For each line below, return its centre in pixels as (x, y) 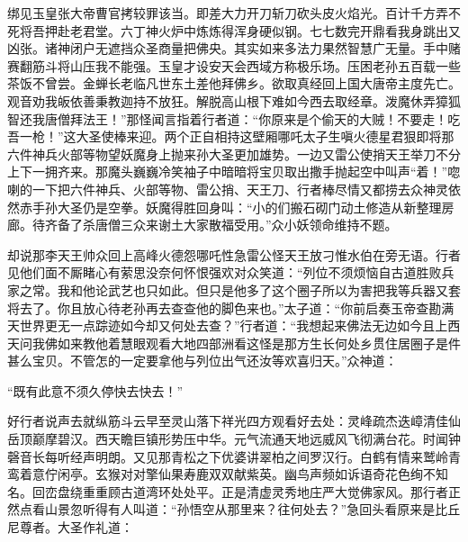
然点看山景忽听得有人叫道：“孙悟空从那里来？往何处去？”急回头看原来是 (221, 509)
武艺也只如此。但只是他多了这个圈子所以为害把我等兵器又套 (284, 289)
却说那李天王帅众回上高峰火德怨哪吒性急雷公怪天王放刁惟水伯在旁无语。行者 (234, 254)
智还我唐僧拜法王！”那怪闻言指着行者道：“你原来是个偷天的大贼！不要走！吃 (234, 118)
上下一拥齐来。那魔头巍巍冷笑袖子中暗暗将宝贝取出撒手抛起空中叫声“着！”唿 (234, 172)
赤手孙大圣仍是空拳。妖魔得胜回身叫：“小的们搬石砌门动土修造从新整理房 (237, 207)
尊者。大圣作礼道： (76, 527)
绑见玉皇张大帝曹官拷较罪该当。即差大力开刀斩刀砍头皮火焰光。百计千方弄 (228, 13)
